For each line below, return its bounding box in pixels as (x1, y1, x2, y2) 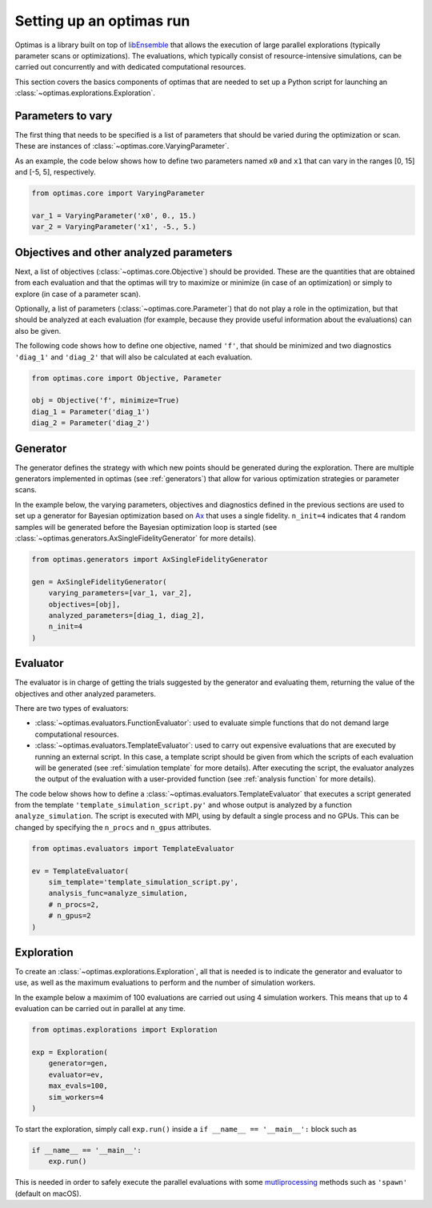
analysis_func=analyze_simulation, (48, 889, 188, 898)
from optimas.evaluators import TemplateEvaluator (31, 844, 235, 853)
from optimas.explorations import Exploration (31, 1025, 218, 1034)
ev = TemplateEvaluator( (31, 866, 130, 876)
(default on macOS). (14, 1189, 82, 1198)
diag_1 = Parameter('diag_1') (31, 407, 150, 416)
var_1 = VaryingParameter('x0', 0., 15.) (31, 211, 197, 220)
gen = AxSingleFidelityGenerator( (31, 577, 167, 586)
